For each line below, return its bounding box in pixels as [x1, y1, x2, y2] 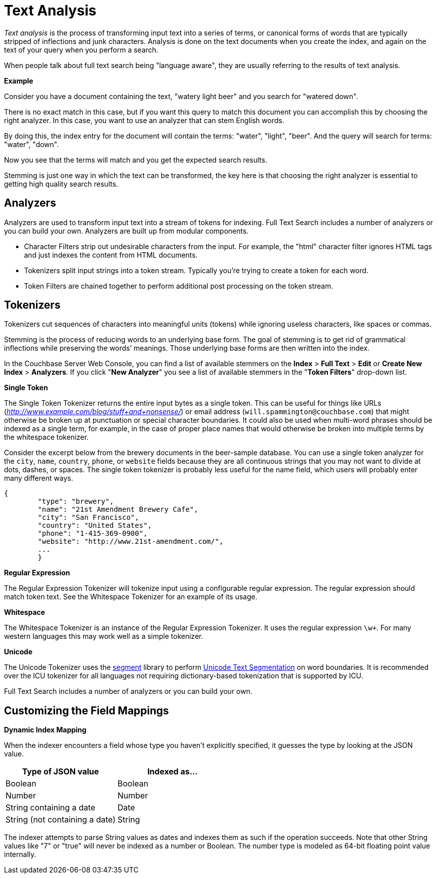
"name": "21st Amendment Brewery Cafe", [38, 505, 198, 514]
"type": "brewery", [38, 497, 114, 506]
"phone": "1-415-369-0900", [38, 529, 148, 538]
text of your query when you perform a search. [4, 45, 159, 54]
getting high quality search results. [4, 179, 118, 188]
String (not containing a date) [6, 814, 116, 825]
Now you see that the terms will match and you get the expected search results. [4, 155, 267, 164]
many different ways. [4, 474, 73, 483]
